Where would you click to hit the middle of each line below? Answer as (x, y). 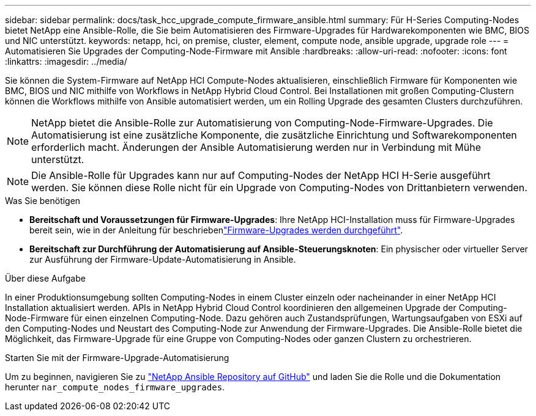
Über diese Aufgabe (45, 278)
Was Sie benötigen (43, 201)
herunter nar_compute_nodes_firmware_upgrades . (115, 387)
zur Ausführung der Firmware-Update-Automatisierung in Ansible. (163, 259)
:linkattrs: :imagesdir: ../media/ (66, 61)
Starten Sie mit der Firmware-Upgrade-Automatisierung (117, 358)
